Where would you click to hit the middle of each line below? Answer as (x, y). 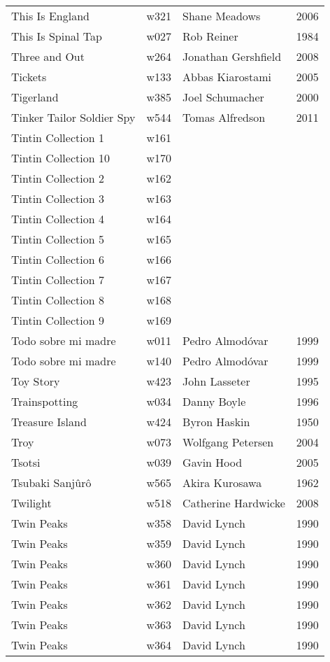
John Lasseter (216, 381)
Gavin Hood (213, 462)
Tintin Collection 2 (58, 178)
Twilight (31, 503)
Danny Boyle (214, 401)
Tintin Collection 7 (58, 280)
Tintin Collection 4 (58, 219)
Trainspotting (45, 401)
